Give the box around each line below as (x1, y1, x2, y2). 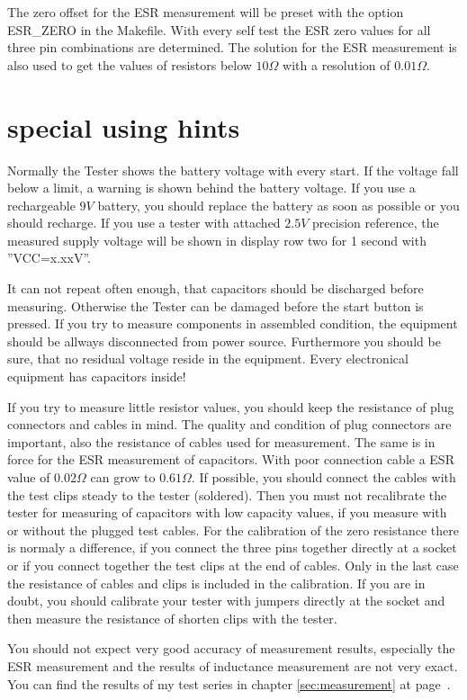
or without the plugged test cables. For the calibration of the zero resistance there (7, 520, 459, 539)
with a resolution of (283, 55, 391, 74)
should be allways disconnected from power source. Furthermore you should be (7, 331, 441, 350)
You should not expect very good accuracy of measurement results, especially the (7, 639, 455, 658)
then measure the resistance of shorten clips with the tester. (7, 608, 337, 627)
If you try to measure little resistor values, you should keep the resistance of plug (7, 397, 454, 416)
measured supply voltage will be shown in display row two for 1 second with (7, 230, 427, 249)
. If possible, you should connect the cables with (191, 468, 456, 486)
